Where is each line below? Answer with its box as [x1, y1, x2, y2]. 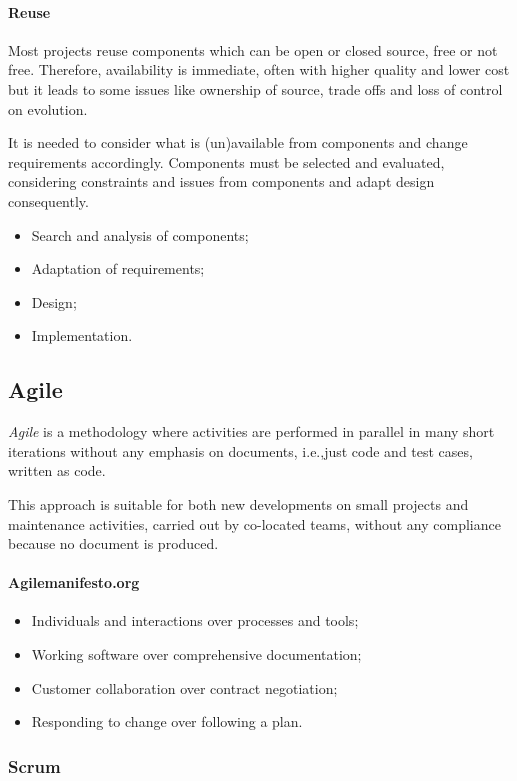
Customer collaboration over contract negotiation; [31, 677, 338, 698]
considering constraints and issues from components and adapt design [8, 171, 435, 192]
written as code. [8, 460, 106, 481]
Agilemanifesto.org [8, 572, 140, 593]
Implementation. [31, 325, 133, 346]
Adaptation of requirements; [31, 258, 205, 279]
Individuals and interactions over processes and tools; [31, 610, 359, 631]
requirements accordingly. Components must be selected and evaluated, [8, 151, 445, 172]
